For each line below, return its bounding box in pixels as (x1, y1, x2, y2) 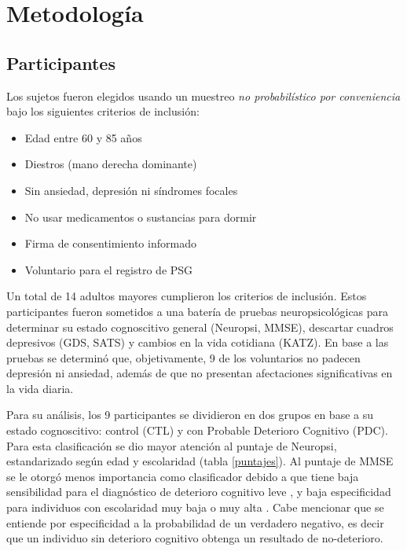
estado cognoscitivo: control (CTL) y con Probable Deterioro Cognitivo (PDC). (6, 422, 388, 439)
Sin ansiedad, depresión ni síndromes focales (24, 182, 238, 198)
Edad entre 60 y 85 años (24, 129, 142, 145)
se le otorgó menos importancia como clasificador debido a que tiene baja (6, 468, 359, 484)
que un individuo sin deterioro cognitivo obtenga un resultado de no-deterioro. (6, 530, 383, 546)
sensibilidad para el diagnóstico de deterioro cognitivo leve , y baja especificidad (6, 483, 391, 500)
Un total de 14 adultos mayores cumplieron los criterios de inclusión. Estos (6, 288, 367, 304)
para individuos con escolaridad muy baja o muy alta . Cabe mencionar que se (6, 499, 384, 516)
